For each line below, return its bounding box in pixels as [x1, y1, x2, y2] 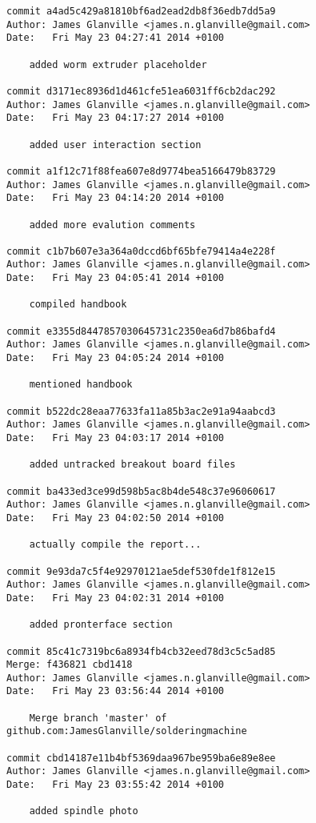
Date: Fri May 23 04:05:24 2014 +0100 [6, 352, 225, 364]
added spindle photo [29, 805, 138, 817]
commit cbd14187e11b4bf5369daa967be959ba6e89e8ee [6, 752, 276, 764]
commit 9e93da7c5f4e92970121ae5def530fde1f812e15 [6, 565, 276, 577]
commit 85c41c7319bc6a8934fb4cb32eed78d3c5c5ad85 [6, 645, 276, 657]
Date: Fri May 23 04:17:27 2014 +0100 [6, 112, 225, 124]
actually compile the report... [29, 539, 202, 551]
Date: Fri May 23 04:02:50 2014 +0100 [6, 512, 225, 524]
